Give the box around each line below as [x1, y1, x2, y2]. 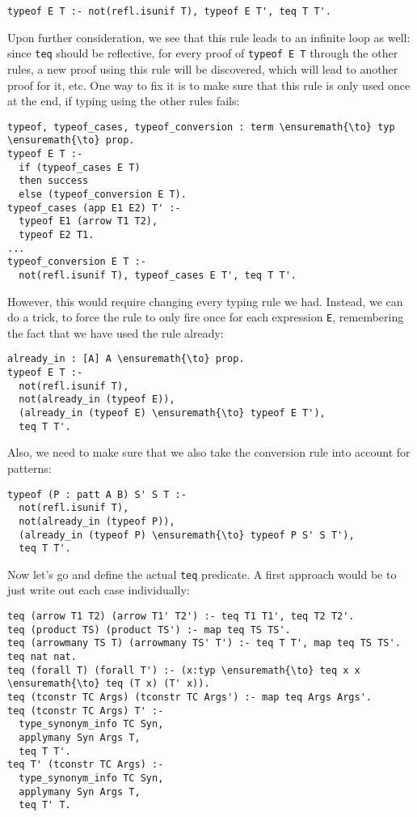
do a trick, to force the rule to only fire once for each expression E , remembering [7, 309, 404, 326]
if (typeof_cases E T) [19, 161, 141, 173]
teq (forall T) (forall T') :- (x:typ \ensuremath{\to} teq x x [7, 664, 360, 676]
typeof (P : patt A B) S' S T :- [7, 488, 187, 500]
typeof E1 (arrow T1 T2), [19, 215, 158, 228]
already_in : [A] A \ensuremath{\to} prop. [7, 353, 245, 365]
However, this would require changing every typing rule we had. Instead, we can [7, 292, 403, 309]
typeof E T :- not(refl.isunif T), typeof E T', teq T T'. [7, 6, 331, 17]
